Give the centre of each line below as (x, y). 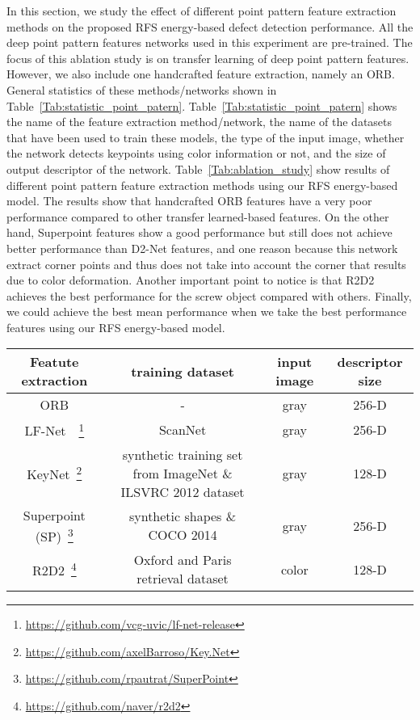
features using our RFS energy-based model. (116, 327)
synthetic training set (183, 454)
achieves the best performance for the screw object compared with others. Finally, (209, 295)
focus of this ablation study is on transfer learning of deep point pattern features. (208, 58)
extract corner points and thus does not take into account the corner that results (206, 264)
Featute (55, 362)
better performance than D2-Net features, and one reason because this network (202, 248)
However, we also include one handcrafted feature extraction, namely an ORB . (201, 74)
